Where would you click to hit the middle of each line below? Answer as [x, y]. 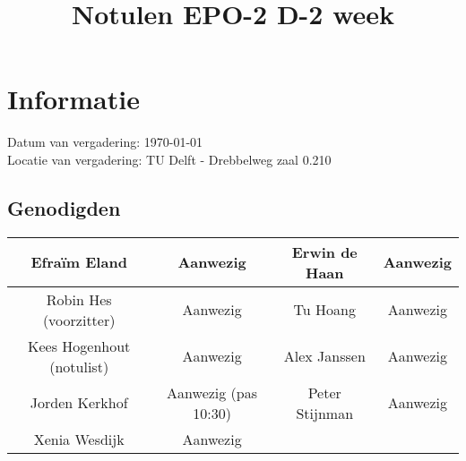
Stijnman [325, 413]
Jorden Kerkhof [79, 403]
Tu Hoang [324, 310]
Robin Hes [79, 299]
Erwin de [324, 252]
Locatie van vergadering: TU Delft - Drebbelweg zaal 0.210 [169, 159]
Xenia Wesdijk [79, 439]
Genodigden [64, 207]
